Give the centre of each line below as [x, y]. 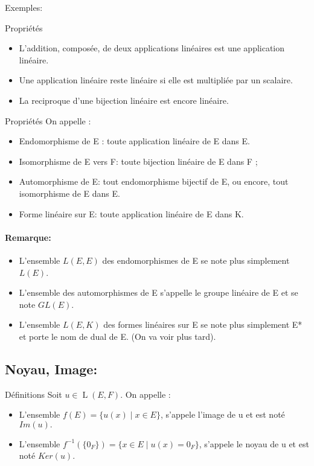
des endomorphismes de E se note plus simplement [196, 260]
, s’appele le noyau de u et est [254, 443]
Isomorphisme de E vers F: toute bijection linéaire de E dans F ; [138, 161]
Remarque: [28, 237]
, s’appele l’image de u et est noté [223, 414]
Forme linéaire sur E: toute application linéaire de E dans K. [131, 213]
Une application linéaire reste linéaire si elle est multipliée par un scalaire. [156, 80]
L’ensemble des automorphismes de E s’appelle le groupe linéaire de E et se [159, 292]
